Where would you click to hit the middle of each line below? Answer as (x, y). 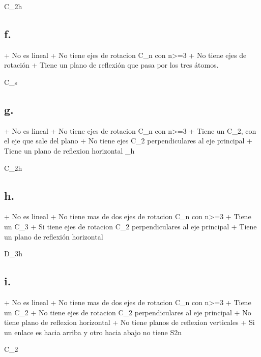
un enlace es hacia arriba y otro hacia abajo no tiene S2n (93, 332)
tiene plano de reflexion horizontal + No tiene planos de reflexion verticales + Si (129, 322)
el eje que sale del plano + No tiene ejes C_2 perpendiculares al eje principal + (128, 141)
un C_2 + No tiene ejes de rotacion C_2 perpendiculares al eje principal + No (128, 312)
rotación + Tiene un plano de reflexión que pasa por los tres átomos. (111, 65)
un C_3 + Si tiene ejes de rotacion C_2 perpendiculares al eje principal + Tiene (130, 226)
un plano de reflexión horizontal (54, 236)
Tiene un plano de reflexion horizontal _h (69, 150)
